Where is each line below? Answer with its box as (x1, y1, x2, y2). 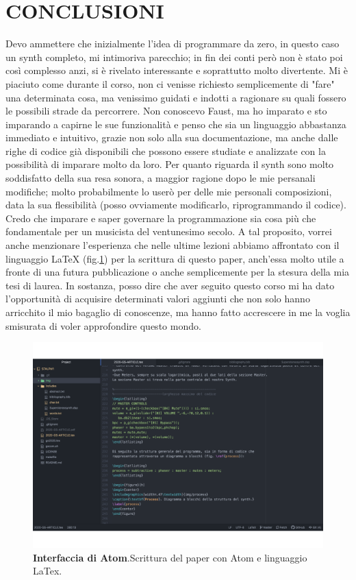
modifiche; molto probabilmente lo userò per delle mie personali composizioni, (5, 184, 332, 198)
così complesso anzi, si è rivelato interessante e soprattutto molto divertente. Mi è (5, 63, 348, 77)
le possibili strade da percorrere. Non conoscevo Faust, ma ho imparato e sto (5, 104, 327, 118)
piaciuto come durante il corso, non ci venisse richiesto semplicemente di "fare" (5, 76, 335, 90)
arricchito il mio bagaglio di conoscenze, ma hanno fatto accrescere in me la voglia (5, 305, 351, 319)
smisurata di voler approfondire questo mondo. (5, 318, 201, 333)
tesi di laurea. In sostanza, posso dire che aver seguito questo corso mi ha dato (5, 278, 335, 292)
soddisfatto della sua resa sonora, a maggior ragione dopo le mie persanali (5, 171, 316, 185)
